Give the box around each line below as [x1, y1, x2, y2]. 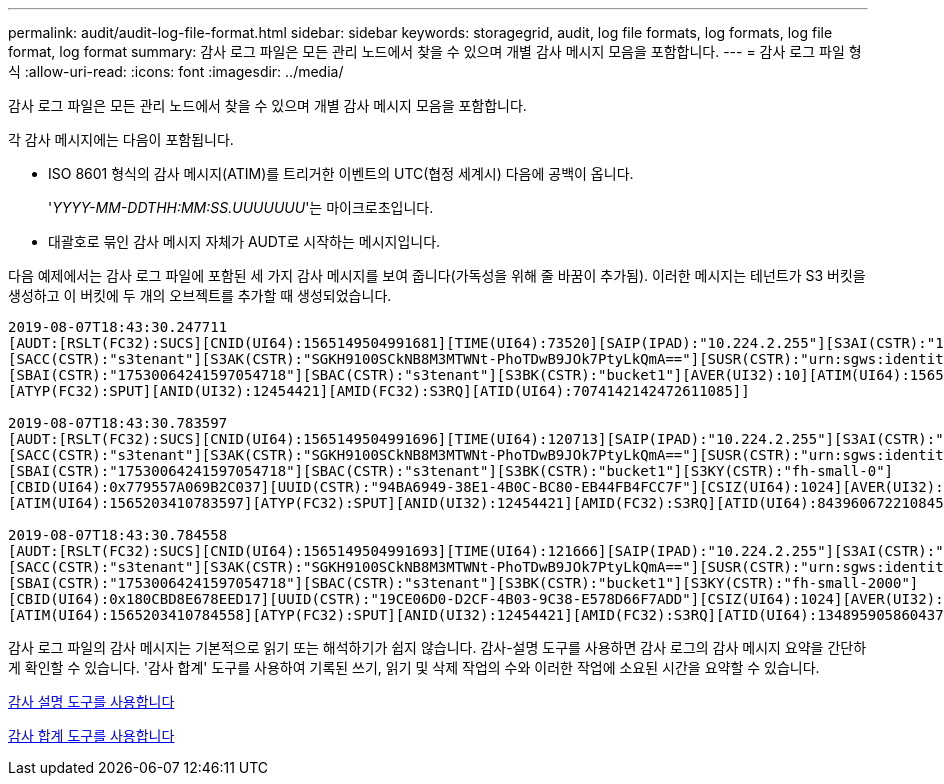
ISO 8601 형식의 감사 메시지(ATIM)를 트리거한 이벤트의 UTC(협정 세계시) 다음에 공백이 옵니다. [48, 165, 634, 182]
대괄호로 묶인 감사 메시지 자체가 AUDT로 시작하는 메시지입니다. [48, 233, 441, 250]
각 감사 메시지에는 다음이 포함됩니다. [8, 131, 234, 148]
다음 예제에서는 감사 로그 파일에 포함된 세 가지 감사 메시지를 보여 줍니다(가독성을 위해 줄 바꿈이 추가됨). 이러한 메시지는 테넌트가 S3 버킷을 [8, 267, 866, 284]
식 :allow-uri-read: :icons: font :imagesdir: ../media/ [8, 63, 344, 80]
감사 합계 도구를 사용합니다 [8, 727, 175, 744]
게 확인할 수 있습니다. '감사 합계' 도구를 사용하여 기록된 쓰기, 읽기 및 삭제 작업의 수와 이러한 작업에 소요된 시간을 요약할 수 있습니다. [8, 659, 820, 676]
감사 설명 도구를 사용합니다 [8, 693, 175, 710]
